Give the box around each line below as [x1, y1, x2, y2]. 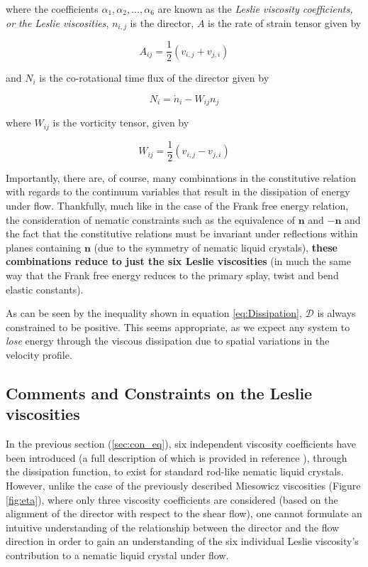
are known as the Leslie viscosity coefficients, [157, 1, 353, 16]
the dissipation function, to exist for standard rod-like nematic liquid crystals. [6, 464, 344, 479]
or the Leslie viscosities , [6, 15, 109, 30]
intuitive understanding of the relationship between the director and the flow [6, 519, 340, 534]
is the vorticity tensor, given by [52, 115, 189, 130]
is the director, [130, 15, 194, 30]
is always [317, 306, 356, 320]
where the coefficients [6, 1, 99, 16]
